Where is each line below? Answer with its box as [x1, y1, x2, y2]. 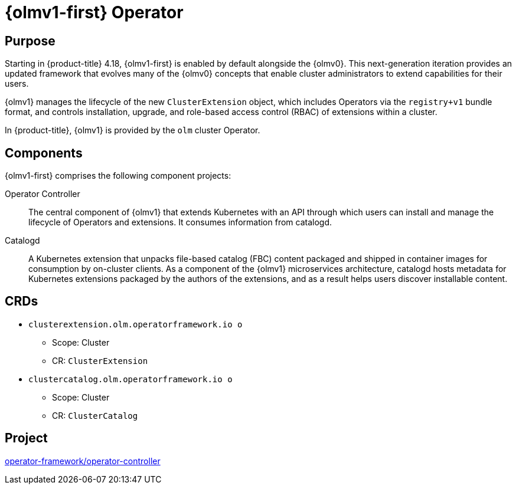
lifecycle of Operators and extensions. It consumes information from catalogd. [28, 217, 332, 228]
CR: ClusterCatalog [52, 410, 138, 421]
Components [5, 145, 83, 160]
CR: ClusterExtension [52, 355, 148, 366]
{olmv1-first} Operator [5, 2, 184, 22]
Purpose [5, 33, 55, 48]
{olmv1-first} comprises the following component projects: [5, 170, 231, 181]
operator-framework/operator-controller [5, 455, 161, 466]
